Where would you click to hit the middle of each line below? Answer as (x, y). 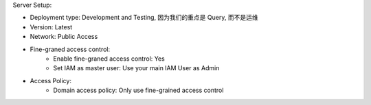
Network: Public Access (64, 37)
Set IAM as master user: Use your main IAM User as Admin (136, 68)
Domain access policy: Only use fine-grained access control (138, 90)
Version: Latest (51, 27)
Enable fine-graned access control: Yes (109, 59)
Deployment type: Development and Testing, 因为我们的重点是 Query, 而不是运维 (144, 18)
